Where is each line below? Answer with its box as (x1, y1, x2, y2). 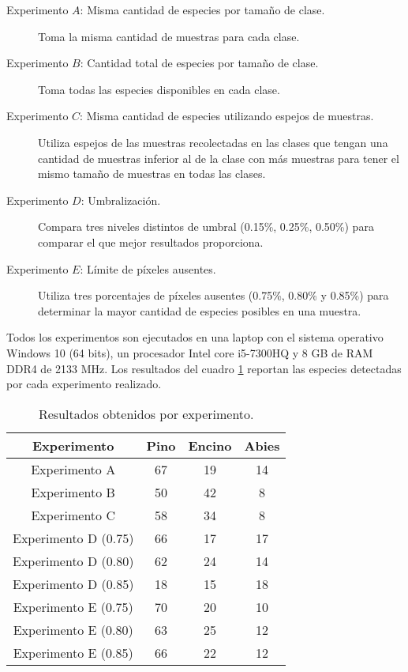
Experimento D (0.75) (13, 528, 134, 547)
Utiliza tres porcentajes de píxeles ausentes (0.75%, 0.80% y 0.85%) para (38, 287, 389, 304)
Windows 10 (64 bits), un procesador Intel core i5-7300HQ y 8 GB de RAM (6, 344, 373, 361)
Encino (188, 436, 232, 455)
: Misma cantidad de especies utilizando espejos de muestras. (80, 108, 374, 124)
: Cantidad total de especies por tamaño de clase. (80, 55, 319, 71)
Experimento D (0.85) (13, 574, 134, 593)
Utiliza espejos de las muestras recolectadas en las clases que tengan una (38, 134, 388, 150)
